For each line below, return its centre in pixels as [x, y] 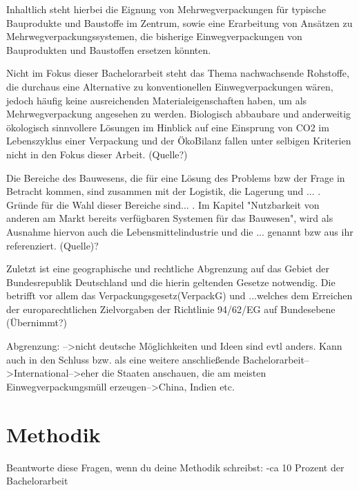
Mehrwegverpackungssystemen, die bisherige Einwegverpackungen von [154, 36]
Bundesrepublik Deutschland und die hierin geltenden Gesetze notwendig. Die [171, 282]
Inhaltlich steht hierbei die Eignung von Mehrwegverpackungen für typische [166, 9]
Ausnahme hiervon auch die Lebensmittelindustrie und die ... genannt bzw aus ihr [180, 231]
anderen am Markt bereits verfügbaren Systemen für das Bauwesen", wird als [170, 218]
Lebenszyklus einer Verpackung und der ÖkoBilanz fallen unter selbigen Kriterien [179, 141]
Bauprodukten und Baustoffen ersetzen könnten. [109, 49]
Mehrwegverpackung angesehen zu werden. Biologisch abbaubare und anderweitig [179, 114]
